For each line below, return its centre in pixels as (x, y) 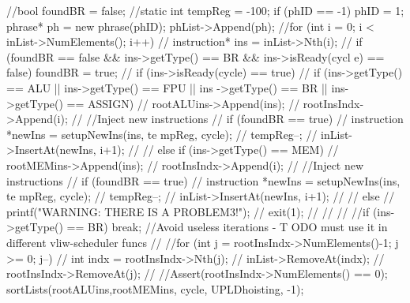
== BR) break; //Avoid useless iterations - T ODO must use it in (227, 227)
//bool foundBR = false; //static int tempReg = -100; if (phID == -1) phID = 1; (205, 10)
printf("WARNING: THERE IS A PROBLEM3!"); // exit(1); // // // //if (188, 211)
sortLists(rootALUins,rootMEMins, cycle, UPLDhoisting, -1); (155, 288)
